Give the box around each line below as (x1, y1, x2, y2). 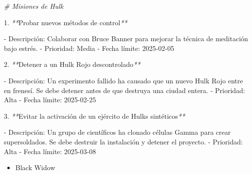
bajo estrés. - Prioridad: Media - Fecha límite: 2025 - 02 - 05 (4, 43, 174, 53)
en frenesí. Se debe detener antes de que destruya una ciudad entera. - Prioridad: (4, 85, 245, 95)
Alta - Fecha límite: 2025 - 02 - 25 (4, 95, 96, 105)
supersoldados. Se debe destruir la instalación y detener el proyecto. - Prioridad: (4, 136, 243, 146)
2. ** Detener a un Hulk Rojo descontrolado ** (4, 59, 141, 69)
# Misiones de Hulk (4, 1, 64, 11)
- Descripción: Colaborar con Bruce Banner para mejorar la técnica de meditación (4, 33, 248, 44)
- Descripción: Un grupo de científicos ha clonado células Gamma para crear (4, 127, 231, 137)
